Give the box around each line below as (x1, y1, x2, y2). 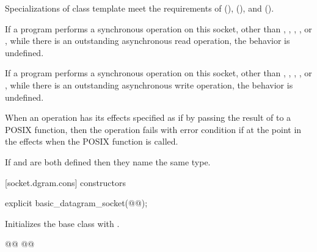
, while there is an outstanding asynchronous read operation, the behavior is (5, 34, 290, 47)
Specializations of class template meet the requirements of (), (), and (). (5, 2, 274, 14)
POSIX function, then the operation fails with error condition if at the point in (5, 123, 302, 135)
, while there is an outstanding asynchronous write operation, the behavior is (5, 78, 293, 91)
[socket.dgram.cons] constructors (5, 176, 126, 189)
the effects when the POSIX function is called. (5, 135, 178, 148)
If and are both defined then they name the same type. (5, 155, 211, 168)
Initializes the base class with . (5, 217, 120, 229)
